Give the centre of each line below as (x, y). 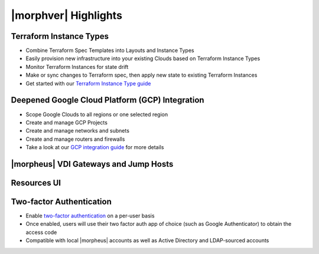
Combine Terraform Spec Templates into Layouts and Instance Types (110, 51)
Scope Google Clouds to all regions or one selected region (97, 114)
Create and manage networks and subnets (78, 131)
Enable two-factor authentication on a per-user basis (90, 216)
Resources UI (36, 183)
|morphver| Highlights (66, 15)
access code (41, 232)
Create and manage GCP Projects (66, 122)
